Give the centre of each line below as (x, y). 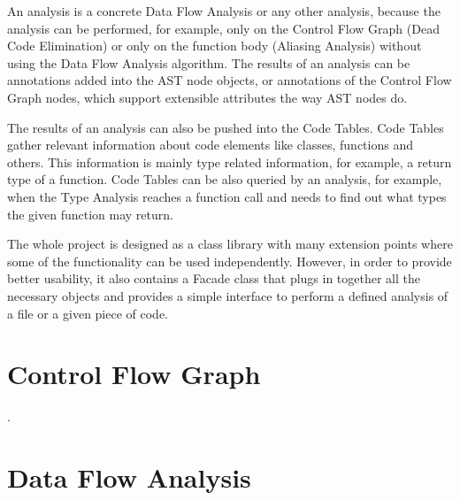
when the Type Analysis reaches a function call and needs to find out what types (227, 196)
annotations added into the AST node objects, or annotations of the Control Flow (230, 80)
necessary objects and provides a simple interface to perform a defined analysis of (228, 295)
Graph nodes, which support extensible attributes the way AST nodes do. (207, 97)
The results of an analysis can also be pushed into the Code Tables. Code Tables (226, 127)
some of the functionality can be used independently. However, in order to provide (230, 261)
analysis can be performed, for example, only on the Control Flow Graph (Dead (223, 28)
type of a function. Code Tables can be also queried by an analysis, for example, (225, 179)
